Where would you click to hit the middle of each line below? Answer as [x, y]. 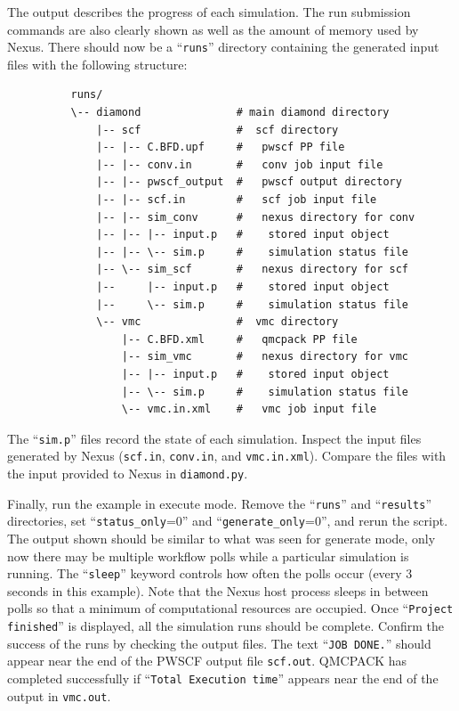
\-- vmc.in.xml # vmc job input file [249, 409]
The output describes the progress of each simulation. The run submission [209, 12]
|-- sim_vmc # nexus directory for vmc [265, 357]
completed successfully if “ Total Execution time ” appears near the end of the [223, 678]
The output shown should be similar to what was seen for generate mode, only [221, 538]
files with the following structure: [97, 64]
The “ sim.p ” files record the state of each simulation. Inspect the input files [214, 438]
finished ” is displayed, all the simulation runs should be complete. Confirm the [225, 626]
